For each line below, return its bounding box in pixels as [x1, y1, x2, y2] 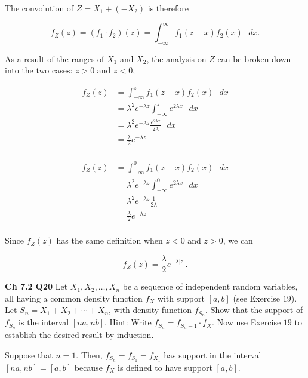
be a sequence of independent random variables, [122, 280, 298, 293]
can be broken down [217, 52, 291, 64]
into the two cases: [5, 64, 73, 76]
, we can [223, 234, 253, 247]
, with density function [109, 303, 192, 316]
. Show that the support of [205, 303, 303, 316]
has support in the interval [164, 348, 261, 361]
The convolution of [5, 2, 74, 14]
